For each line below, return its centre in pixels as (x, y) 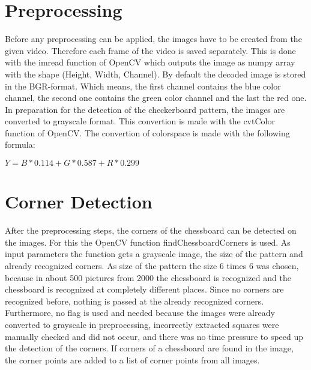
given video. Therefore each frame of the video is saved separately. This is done (150, 50)
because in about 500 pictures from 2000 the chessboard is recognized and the (148, 277)
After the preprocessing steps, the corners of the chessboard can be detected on (151, 230)
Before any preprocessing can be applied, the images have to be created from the (153, 39)
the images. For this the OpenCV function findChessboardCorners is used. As (148, 242)
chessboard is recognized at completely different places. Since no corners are (144, 289)
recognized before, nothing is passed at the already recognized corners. (134, 301)
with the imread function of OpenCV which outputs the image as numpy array (150, 62)
